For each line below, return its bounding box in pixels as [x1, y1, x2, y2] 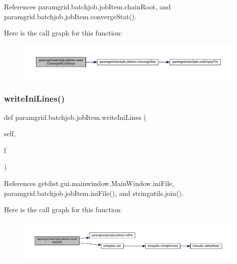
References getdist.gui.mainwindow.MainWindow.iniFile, [4, 178, 174, 188]
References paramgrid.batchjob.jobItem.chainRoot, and [4, 1, 171, 11]
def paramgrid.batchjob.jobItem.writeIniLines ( [4, 112, 147, 122]
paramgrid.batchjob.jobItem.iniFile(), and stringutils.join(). [4, 188, 184, 198]
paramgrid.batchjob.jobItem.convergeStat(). [4, 11, 137, 21]
